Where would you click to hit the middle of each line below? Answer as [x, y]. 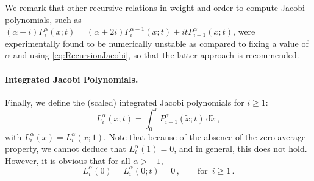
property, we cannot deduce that [66, 149]
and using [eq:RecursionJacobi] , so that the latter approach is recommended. [156, 55]
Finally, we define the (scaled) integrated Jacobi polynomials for [125, 102]
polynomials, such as [43, 19]
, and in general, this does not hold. [241, 149]
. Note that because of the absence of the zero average [205, 136]
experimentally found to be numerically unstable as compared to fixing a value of [157, 43]
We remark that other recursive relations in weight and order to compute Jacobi [155, 7]
